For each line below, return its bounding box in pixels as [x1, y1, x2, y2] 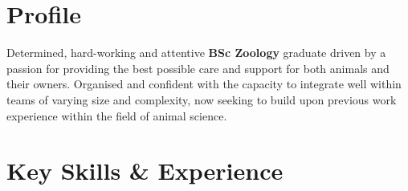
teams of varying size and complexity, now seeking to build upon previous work [6, 91, 397, 108]
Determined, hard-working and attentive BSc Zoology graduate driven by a [6, 44, 386, 61]
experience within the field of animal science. [6, 107, 227, 124]
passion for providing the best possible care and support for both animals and [6, 59, 390, 76]
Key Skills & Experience [6, 154, 284, 187]
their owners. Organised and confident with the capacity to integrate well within [6, 75, 402, 92]
